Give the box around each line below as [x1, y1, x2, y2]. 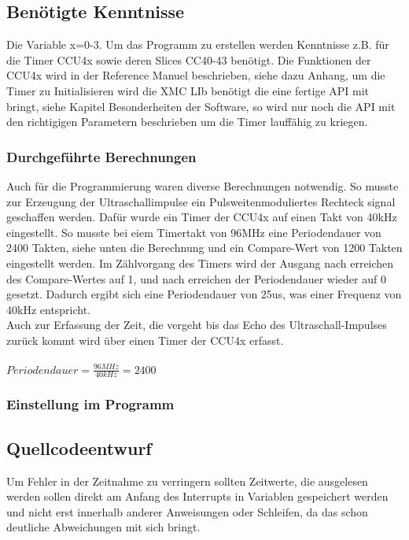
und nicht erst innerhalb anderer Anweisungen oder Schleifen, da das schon [6, 503, 368, 520]
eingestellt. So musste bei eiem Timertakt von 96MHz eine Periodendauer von [6, 224, 381, 240]
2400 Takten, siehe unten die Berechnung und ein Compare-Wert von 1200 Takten [6, 239, 403, 256]
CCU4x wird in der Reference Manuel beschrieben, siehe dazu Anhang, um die [6, 67, 385, 83]
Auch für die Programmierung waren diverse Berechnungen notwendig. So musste [6, 177, 399, 194]
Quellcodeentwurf [6, 435, 152, 460]
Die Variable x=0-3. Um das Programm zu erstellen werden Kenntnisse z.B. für [6, 36, 389, 53]
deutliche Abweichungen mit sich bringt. [6, 519, 201, 535]
